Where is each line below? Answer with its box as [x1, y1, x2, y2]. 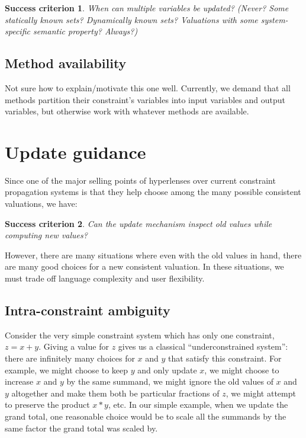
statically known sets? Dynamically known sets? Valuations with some [5, 13, 258, 25]
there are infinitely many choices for [5, 352, 135, 365]
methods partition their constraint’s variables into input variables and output [5, 93, 285, 105]
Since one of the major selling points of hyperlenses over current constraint [5, 174, 276, 186]
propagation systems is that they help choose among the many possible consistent [5, 186, 301, 198]
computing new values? [5, 229, 88, 241]
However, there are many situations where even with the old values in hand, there [5, 248, 302, 261]
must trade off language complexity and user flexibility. [5, 272, 205, 284]
